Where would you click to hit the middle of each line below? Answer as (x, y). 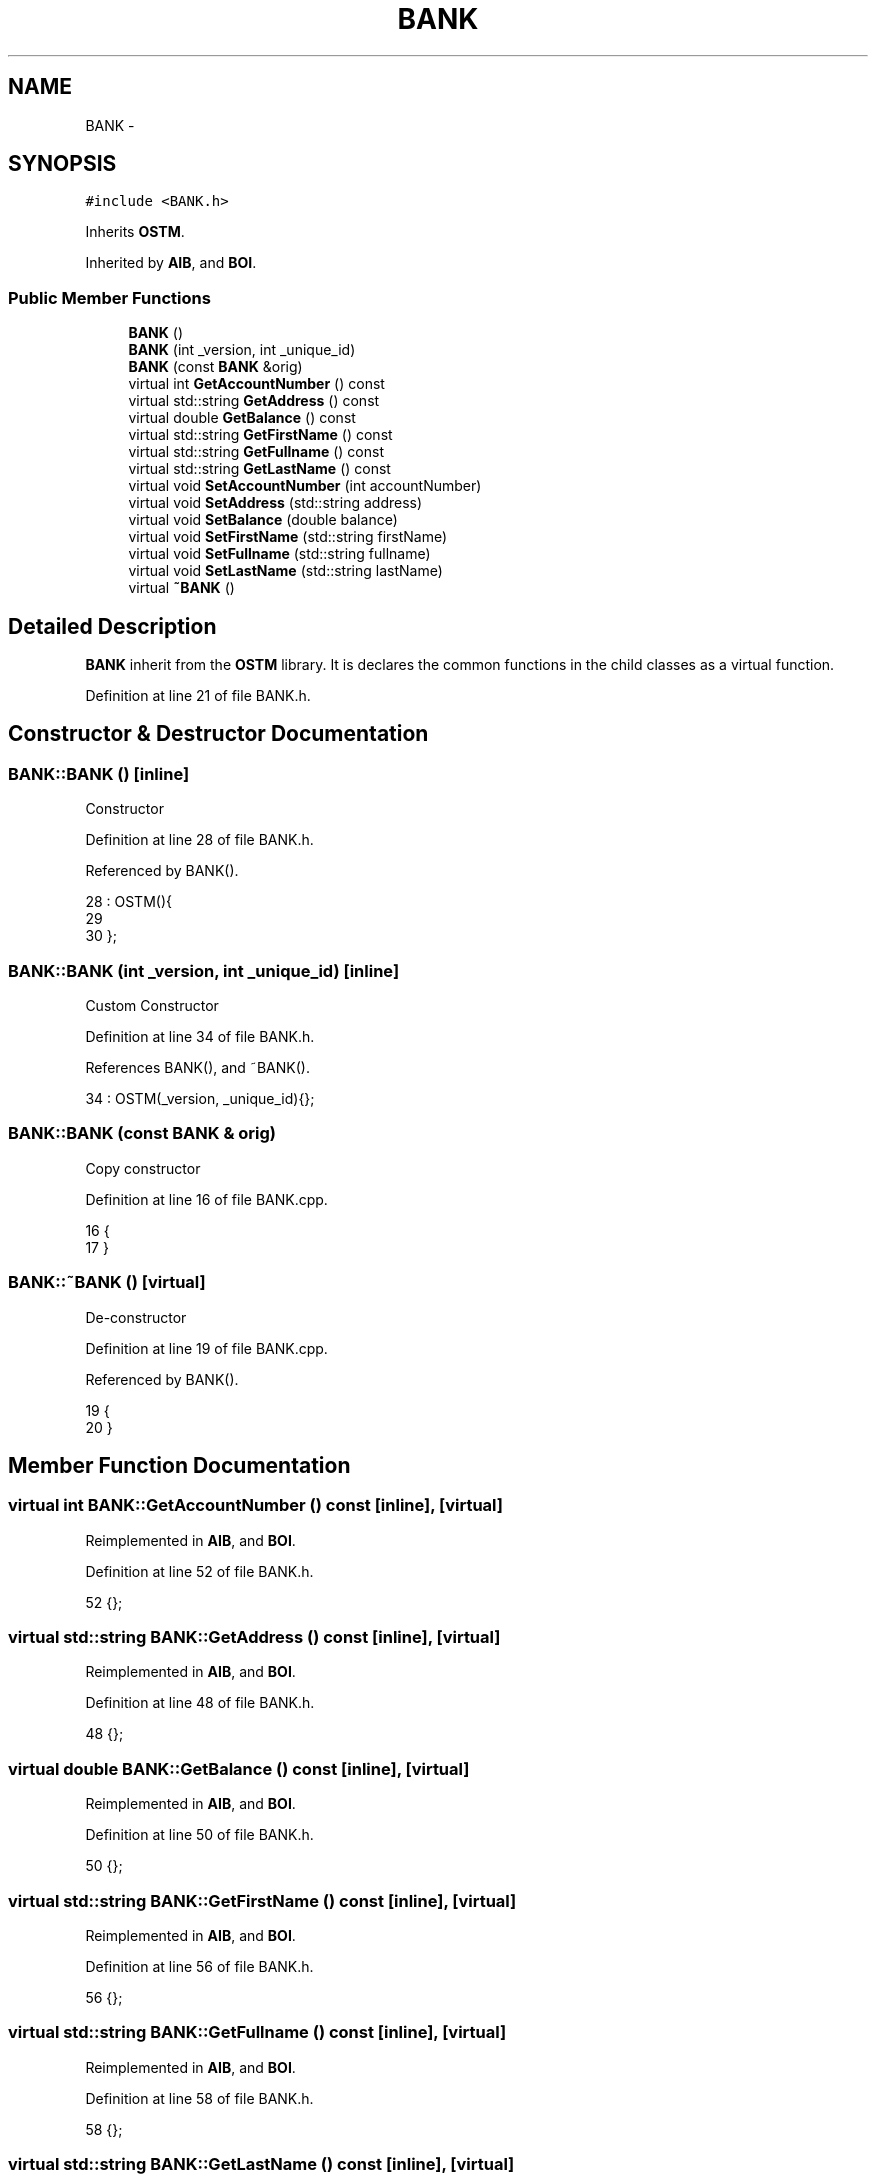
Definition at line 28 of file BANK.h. (199, 840)
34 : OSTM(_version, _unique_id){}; (200, 1098)
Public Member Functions (109, 297)
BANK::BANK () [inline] (99, 773)
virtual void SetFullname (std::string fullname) (279, 554)
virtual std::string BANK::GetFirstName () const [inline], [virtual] (262, 1900)
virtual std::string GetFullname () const (256, 452)
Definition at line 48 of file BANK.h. (200, 1703)
